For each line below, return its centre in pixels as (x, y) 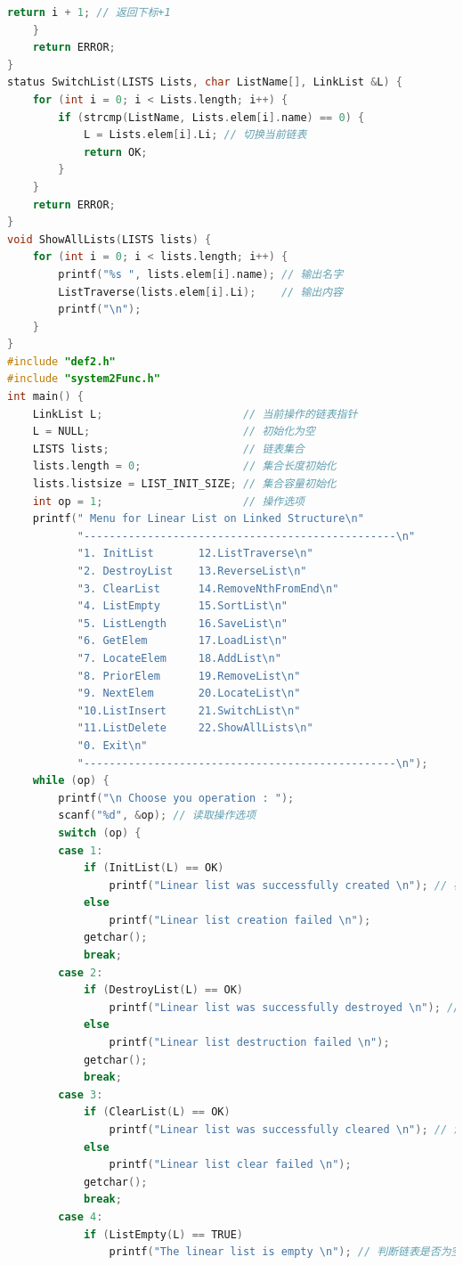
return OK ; (115, 152)
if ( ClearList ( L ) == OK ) (157, 1112)
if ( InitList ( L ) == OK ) (154, 868)
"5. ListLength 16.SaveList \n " (183, 623)
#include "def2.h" (61, 361)
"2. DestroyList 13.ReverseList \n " (192, 571)
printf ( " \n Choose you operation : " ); (176, 798)
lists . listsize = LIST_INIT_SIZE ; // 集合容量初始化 (184, 484)
